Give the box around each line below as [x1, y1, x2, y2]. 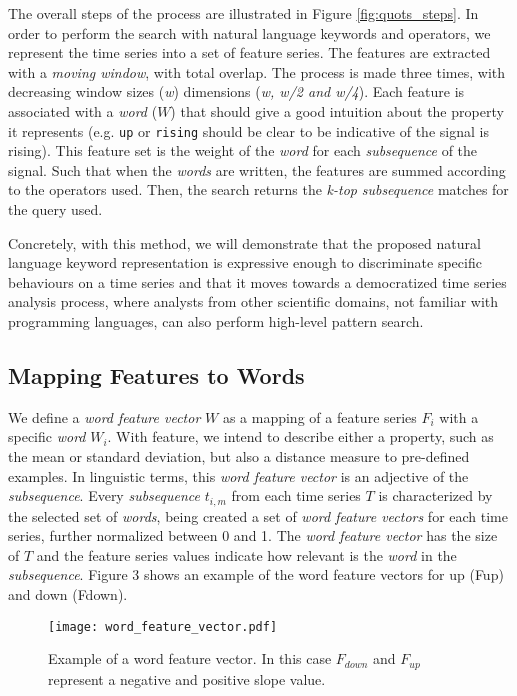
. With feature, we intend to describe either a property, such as [107, 426, 494, 447]
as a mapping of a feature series [222, 406, 417, 427]
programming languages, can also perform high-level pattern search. [8, 310, 424, 331]
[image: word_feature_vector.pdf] [48, 619, 278, 634]
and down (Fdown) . [8, 583, 128, 604]
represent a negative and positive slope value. [48, 668, 326, 689]
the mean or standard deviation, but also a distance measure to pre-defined [8, 445, 470, 466]
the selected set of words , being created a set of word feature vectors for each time [8, 505, 509, 526]
